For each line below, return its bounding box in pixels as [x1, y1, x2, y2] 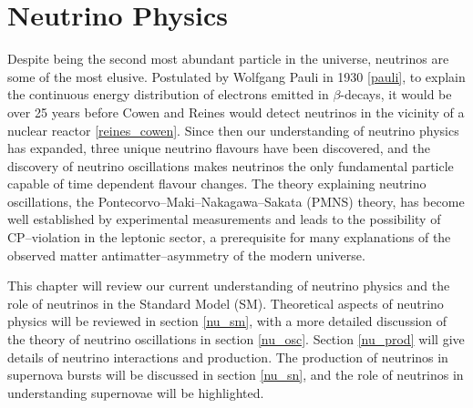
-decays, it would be [340, 85, 452, 104]
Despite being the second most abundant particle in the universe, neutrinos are [7, 49, 449, 68]
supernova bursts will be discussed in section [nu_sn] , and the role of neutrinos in [7, 365, 464, 384]
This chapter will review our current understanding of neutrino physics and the [7, 276, 450, 295]
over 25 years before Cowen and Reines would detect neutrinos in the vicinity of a [7, 102, 465, 121]
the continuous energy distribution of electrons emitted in [7, 85, 329, 104]
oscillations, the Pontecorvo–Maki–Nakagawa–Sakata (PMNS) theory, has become [7, 191, 465, 210]
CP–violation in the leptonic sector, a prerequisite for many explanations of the [7, 228, 451, 247]
